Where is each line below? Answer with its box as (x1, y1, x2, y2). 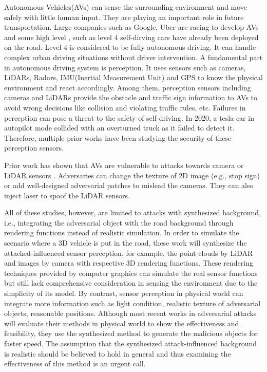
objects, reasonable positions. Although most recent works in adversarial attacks (4, 308, 257, 319)
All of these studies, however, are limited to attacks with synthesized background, (4, 207, 261, 218)
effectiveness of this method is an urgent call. (4, 358, 146, 369)
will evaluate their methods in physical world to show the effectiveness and (4, 318, 239, 328)
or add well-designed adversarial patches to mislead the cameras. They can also (4, 180, 254, 191)
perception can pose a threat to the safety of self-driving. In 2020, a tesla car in (4, 112, 254, 123)
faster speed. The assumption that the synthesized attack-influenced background (4, 338, 257, 348)
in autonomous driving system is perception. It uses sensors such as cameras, (4, 62, 246, 72)
